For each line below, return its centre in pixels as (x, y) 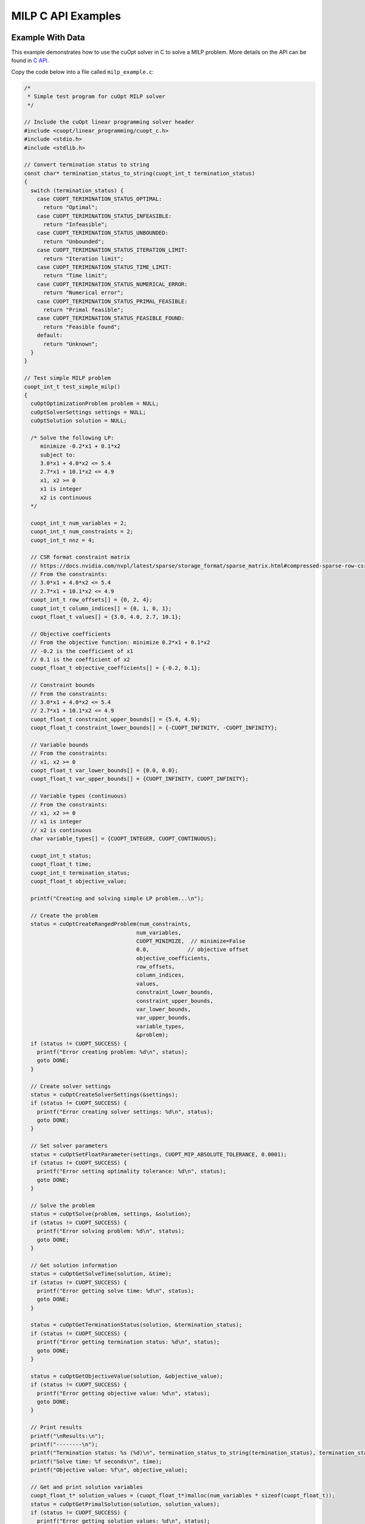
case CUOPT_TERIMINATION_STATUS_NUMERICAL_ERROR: (112, 284)
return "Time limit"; (75, 276)
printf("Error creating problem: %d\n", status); (112, 1052)
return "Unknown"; (71, 344)
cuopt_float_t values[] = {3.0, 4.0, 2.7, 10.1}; (106, 617)
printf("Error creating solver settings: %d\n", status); (125, 1112)
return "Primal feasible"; (84, 310)
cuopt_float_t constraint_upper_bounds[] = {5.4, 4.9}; (116, 719)
